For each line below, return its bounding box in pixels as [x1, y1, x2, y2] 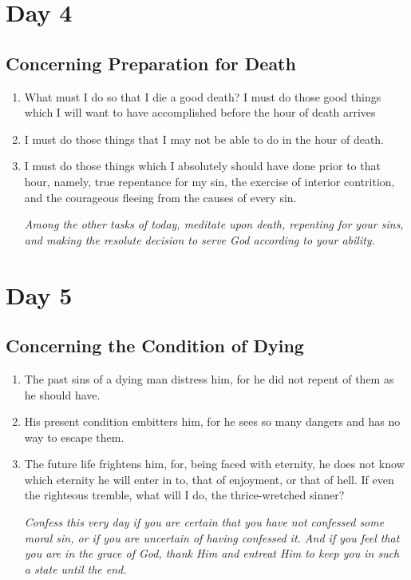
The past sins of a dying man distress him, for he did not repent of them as [24, 370, 394, 387]
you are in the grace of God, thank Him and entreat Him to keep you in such [24, 545, 400, 562]
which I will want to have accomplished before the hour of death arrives [24, 104, 376, 121]
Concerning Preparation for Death [6, 50, 296, 75]
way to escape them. [24, 428, 124, 445]
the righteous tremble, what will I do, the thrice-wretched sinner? [24, 487, 345, 503]
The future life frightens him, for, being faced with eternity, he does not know [24, 455, 405, 472]
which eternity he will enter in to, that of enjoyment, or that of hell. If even [24, 471, 394, 487]
